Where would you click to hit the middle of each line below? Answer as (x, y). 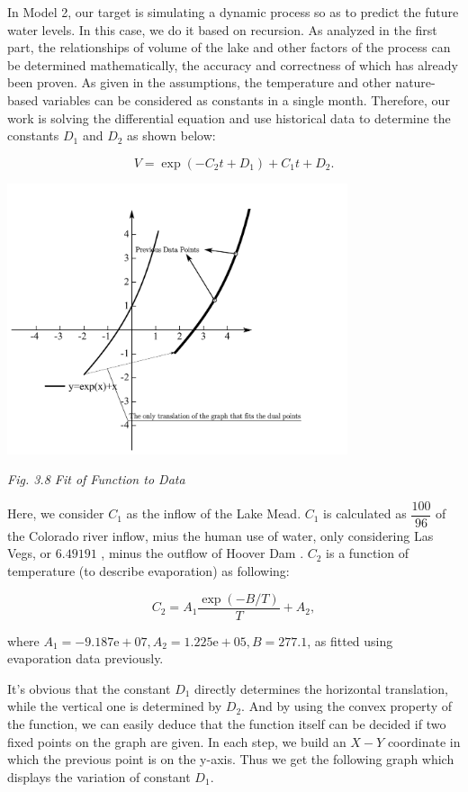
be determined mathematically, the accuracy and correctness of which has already (233, 64)
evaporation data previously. (85, 658)
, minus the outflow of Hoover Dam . (202, 553)
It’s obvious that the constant (89, 688)
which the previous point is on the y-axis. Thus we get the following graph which (231, 759)
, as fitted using (350, 640)
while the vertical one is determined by (115, 706)
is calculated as (365, 513)
